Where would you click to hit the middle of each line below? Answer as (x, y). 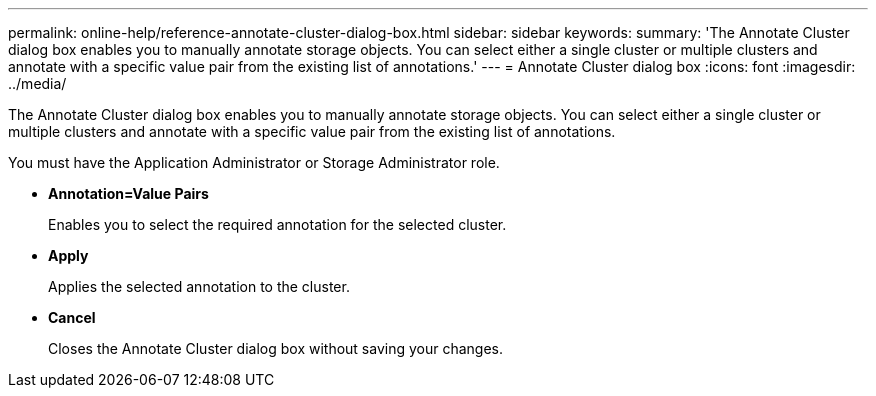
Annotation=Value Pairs (128, 193)
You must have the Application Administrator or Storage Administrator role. (254, 162)
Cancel (72, 317)
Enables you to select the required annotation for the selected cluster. (277, 224)
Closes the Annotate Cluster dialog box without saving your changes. (276, 348)
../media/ (37, 83)
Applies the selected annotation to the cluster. (199, 286)
